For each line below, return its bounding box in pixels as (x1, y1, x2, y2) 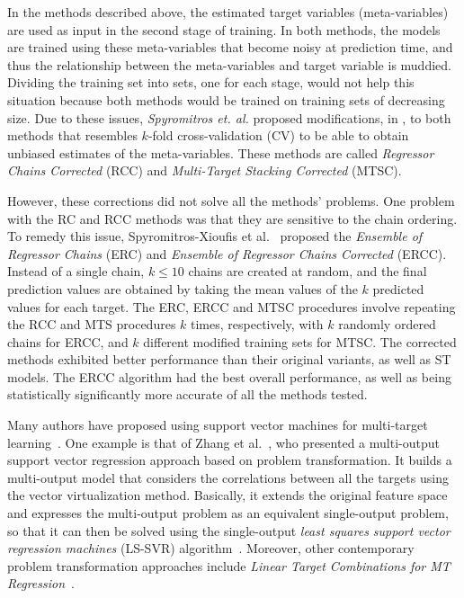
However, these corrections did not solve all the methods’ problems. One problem (7, 191, 455, 210)
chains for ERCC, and (7, 332, 129, 351)
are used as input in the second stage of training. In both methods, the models (7, 20, 441, 39)
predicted (372, 279, 424, 298)
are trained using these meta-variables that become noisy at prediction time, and (7, 38, 453, 57)
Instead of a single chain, (7, 262, 145, 281)
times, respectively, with (191, 315, 324, 334)
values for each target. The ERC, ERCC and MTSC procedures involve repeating (7, 297, 456, 316)
